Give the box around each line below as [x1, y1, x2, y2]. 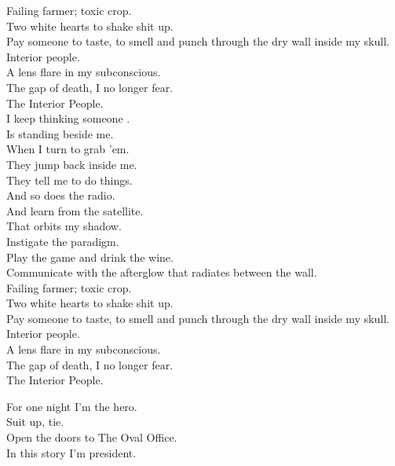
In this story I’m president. [6, 444, 137, 460]
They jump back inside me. [6, 156, 137, 172]
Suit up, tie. [6, 413, 64, 430]
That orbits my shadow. [6, 218, 122, 234]
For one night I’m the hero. [6, 398, 137, 414]
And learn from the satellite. [6, 202, 144, 218]
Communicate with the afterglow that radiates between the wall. [6, 264, 317, 281]
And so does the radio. [6, 187, 115, 204]
